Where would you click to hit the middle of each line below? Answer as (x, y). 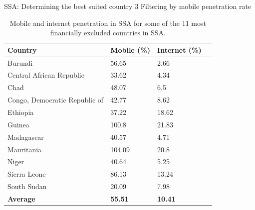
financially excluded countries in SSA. (108, 33)
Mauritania (25, 149)
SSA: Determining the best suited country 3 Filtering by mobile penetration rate (128, 6)
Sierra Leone (27, 174)
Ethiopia (21, 112)
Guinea (18, 124)
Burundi (20, 62)
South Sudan (27, 186)
